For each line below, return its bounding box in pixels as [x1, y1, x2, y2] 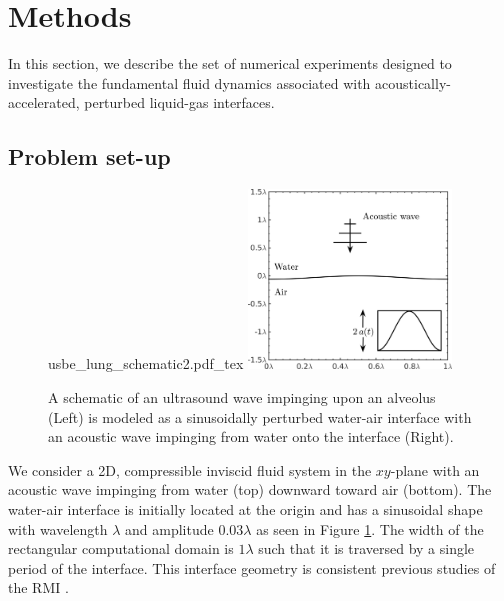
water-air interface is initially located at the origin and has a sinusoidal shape [8, 498, 483, 519]
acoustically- [375, 72, 451, 93]
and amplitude [125, 518, 214, 539]
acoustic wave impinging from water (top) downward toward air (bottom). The [8, 479, 492, 500]
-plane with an [390, 459, 480, 480]
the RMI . [8, 577, 69, 598]
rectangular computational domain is [8, 538, 234, 559]
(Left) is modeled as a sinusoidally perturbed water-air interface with [48, 406, 472, 427]
